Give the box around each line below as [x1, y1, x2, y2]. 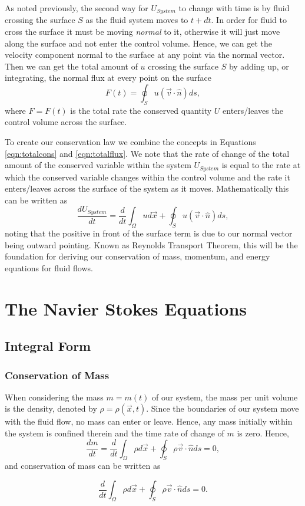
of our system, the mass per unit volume [151, 390, 298, 403]
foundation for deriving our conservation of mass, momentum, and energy [5, 250, 270, 262]
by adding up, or [228, 60, 289, 72]
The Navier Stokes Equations [5, 296, 247, 320]
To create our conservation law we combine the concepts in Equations [5, 136, 256, 147]
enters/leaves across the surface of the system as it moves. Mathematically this [5, 182, 289, 195]
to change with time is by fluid [178, 2, 290, 14]
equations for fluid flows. [5, 261, 93, 274]
